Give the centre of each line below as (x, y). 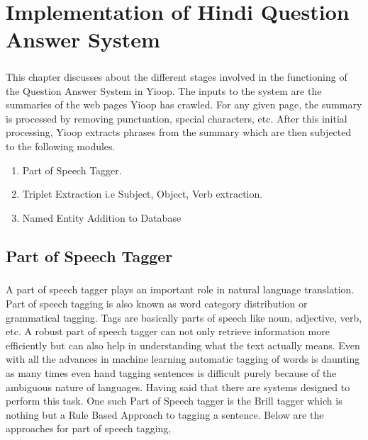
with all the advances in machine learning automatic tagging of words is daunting (183, 359)
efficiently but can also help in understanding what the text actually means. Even (183, 345)
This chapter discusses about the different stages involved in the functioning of (177, 76)
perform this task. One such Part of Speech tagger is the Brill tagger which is (174, 401)
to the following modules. (61, 146)
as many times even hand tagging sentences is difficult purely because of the (171, 373)
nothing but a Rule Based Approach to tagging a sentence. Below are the (165, 414)
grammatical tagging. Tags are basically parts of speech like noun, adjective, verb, (184, 317)
